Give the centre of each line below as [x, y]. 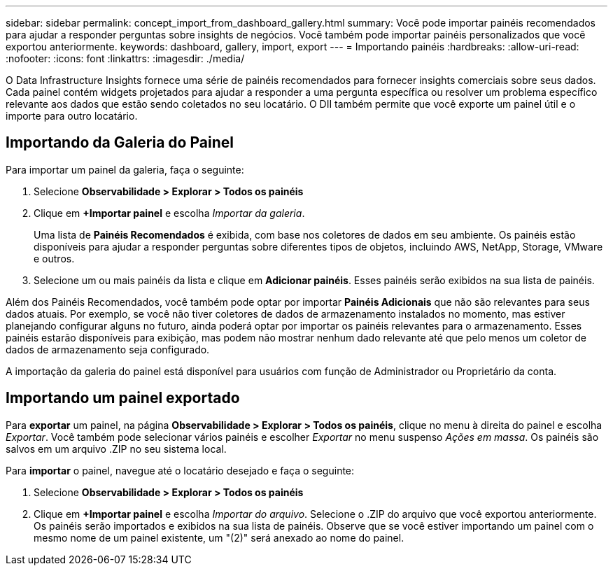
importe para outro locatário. [72, 116]
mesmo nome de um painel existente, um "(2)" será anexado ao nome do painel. [219, 537]
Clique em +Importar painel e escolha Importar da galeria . [169, 213]
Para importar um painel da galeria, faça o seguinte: [125, 169]
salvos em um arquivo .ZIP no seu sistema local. [116, 449]
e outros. [54, 258]
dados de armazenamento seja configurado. [108, 349]
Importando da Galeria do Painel [120, 143]
